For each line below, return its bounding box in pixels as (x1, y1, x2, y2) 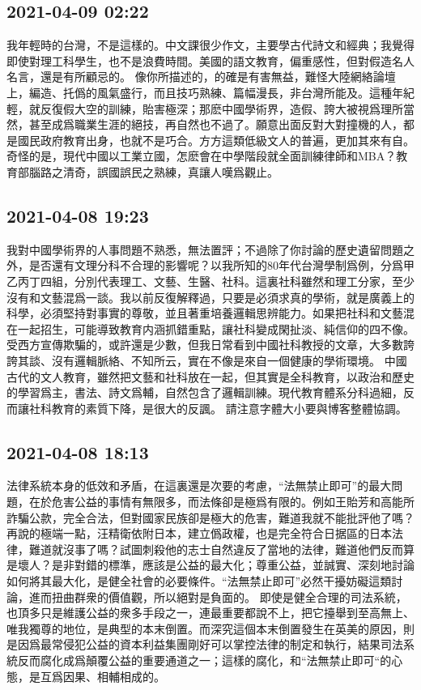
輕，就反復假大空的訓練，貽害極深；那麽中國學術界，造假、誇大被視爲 (6, 100, 381, 117)
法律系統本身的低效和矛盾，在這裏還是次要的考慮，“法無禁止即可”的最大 (6, 477, 392, 494)
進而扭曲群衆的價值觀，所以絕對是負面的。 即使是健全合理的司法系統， (28, 588, 407, 605)
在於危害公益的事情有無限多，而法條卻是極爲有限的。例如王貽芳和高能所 (28, 493, 415, 510)
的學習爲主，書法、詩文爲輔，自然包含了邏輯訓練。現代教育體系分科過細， (6, 384, 403, 401)
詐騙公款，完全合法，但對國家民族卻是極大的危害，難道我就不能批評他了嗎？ (6, 509, 415, 526)
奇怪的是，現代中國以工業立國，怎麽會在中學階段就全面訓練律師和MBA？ (6, 147, 397, 164)
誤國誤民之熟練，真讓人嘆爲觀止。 (96, 163, 279, 180)
